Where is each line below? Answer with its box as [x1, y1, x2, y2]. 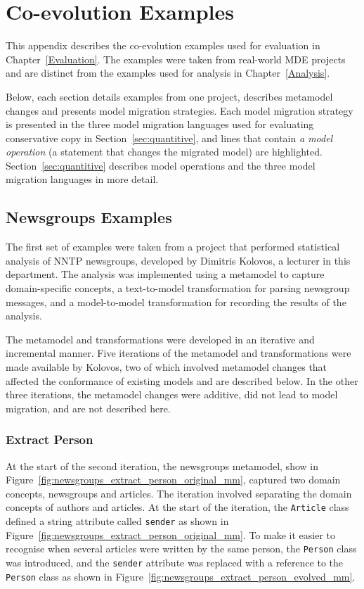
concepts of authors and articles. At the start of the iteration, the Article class [6, 500, 349, 514]
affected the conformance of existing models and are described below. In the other [6, 373, 358, 388]
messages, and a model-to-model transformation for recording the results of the [6, 294, 346, 309]
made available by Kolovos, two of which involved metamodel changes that [6, 360, 327, 374]
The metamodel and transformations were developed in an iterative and [6, 331, 315, 346]
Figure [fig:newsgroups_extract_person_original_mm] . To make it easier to [6, 527, 335, 542]
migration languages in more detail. [6, 172, 159, 186]
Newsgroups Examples [6, 206, 172, 228]
